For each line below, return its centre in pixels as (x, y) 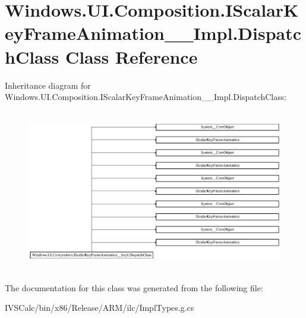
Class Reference (131, 56)
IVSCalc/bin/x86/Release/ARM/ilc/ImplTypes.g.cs (100, 308)
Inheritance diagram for (48, 85)
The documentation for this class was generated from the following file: (134, 287)
